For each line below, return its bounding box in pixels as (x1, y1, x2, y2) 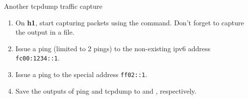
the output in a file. (15, 27, 74, 37)
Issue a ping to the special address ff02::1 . (15, 69, 148, 79)
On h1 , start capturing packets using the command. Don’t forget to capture (15, 17, 244, 27)
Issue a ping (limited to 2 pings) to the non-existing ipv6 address (15, 43, 210, 53)
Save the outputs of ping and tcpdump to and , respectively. (15, 85, 197, 96)
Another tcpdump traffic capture (4, 1, 102, 11)
